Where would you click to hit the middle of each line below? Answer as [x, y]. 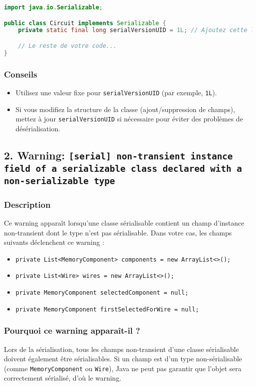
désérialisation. [38, 128]
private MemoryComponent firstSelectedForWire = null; [107, 309]
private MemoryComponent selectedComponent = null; [102, 293]
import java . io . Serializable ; [53, 7]
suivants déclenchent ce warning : [54, 242]
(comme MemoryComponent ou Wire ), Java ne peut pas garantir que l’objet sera [123, 368]
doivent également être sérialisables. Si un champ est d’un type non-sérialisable [123, 359]
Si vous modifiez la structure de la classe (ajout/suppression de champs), [125, 109]
